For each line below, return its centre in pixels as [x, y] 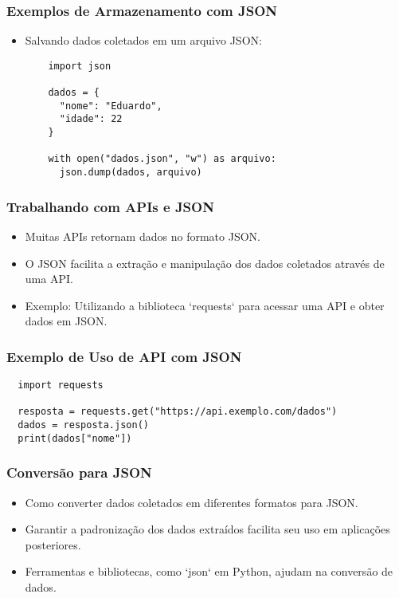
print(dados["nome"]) [75, 438]
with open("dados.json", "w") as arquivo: [162, 159]
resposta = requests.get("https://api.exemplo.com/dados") [178, 412]
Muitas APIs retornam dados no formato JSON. [143, 236]
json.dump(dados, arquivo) [131, 173]
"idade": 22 [91, 119]
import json [80, 66]
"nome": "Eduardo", [111, 106]
